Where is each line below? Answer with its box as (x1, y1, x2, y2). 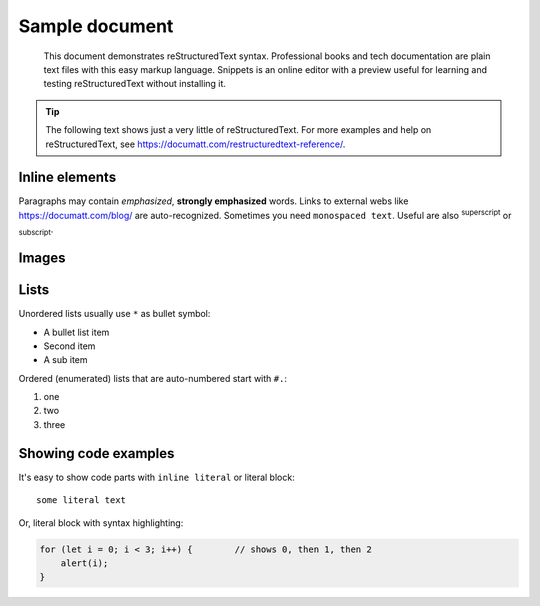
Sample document (18, 15, 174, 37)
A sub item (43, 354, 89, 366)
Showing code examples (18, 445, 175, 462)
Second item (43, 340, 96, 352)
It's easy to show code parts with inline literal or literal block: (18, 471, 295, 483)
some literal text (36, 495, 127, 506)
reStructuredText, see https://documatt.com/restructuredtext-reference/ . (45, 138, 346, 150)
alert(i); (60, 557, 109, 569)
